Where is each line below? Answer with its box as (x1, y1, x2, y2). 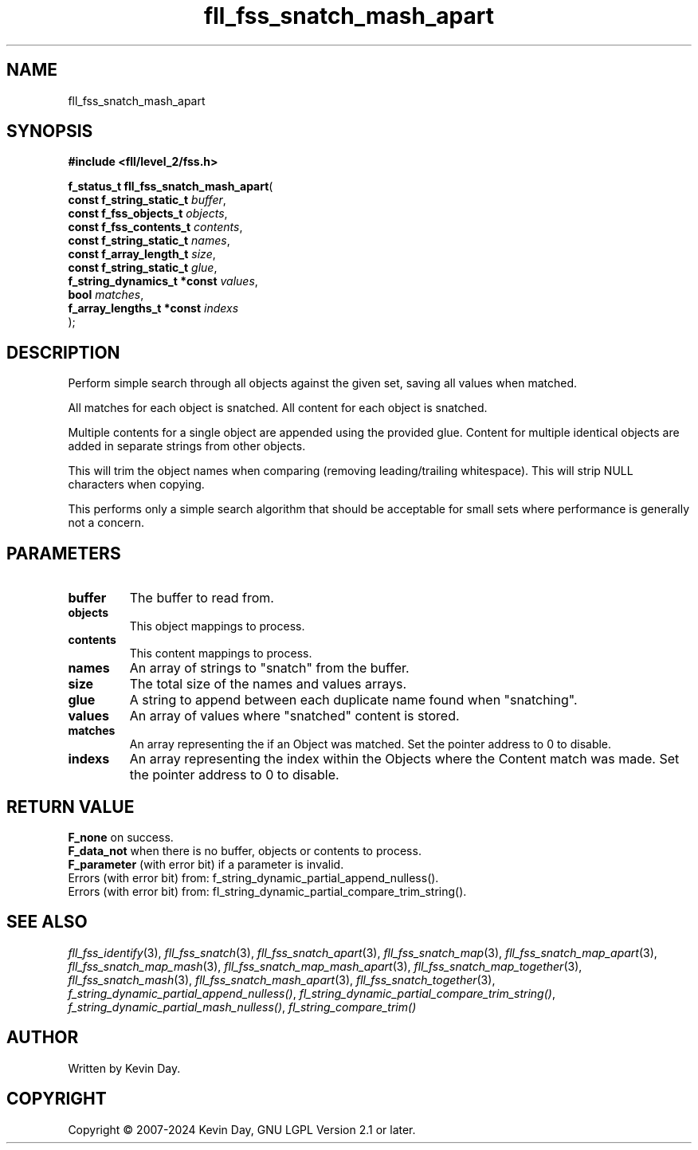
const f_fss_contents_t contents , (68, 220, 243, 234)
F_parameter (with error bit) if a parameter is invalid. (68, 857, 344, 871)
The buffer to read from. (129, 590, 274, 606)
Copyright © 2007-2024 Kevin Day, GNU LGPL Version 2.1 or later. (68, 1122, 416, 1136)
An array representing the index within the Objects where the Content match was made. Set (129, 751, 680, 767)
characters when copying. (68, 477, 205, 492)
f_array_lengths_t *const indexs (68, 301, 239, 316)
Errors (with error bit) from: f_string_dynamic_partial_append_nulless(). (68, 870, 439, 885)
